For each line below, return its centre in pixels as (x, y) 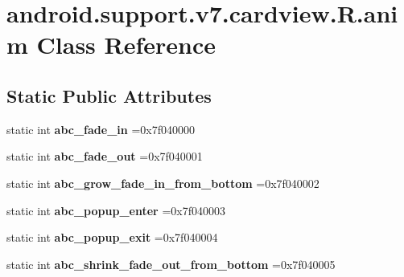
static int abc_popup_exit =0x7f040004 (112, 237)
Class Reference (126, 45)
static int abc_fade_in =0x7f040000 (101, 129)
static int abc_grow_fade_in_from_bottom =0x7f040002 (163, 183)
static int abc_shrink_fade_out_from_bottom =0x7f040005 (171, 264)
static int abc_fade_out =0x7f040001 (105, 156)
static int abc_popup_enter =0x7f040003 (116, 210)
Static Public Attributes (109, 95)
